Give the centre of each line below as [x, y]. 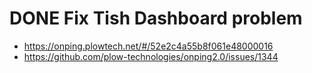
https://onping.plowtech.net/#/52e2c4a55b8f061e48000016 [148, 46]
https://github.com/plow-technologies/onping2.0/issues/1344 [151, 56]
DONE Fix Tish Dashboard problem [156, 18]
